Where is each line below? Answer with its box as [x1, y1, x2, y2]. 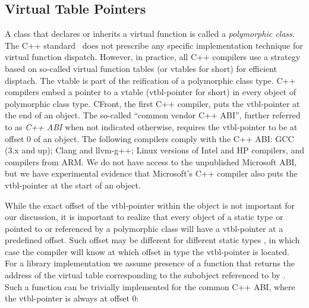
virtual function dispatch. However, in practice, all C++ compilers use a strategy [5, 51, 301, 63]
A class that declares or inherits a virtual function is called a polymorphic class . [5, 27, 295, 40]
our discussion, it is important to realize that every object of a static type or [5, 210, 283, 223]
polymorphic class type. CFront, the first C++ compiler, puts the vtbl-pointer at [5, 97, 300, 109]
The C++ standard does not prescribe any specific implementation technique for [5, 39, 303, 51]
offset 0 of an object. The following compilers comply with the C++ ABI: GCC [5, 132, 294, 144]
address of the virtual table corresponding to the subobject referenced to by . [5, 269, 286, 281]
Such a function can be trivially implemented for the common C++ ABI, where [5, 280, 295, 293]
